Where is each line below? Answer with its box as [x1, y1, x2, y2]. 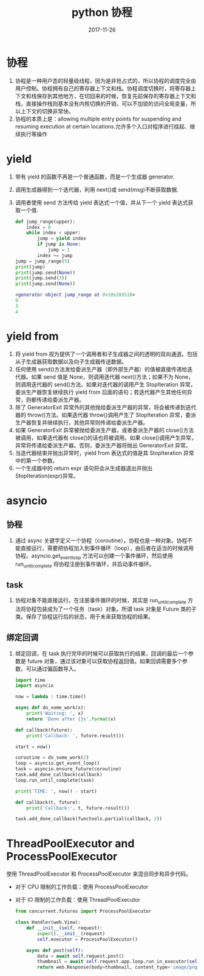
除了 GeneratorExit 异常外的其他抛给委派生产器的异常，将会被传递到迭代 [15, 403, 197, 411]
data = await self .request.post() [37, 953, 124, 959]
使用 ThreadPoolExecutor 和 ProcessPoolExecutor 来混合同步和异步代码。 [6, 870, 191, 877]
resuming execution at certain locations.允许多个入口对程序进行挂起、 [15, 122, 190, 130]
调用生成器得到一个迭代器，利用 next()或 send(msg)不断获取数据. [15, 186, 179, 193]
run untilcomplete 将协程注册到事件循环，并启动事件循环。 [15, 561, 155, 569]
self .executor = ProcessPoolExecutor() [37, 936, 138, 943]
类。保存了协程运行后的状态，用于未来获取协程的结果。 [15, 613, 154, 620]
